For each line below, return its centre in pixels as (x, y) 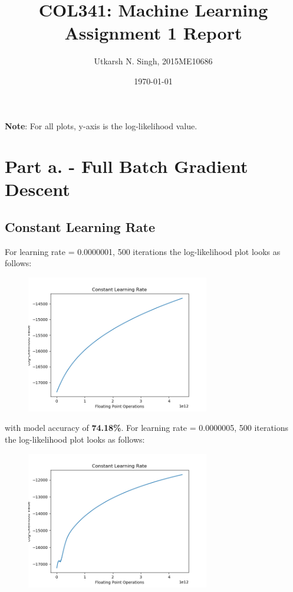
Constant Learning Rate (80, 227)
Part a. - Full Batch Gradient (126, 166)
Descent (37, 189)
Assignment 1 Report (153, 33)
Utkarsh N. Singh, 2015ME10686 (153, 61)
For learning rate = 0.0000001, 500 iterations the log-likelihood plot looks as (143, 251)
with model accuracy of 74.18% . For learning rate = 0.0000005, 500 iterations (147, 428)
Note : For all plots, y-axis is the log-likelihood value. (101, 125)
